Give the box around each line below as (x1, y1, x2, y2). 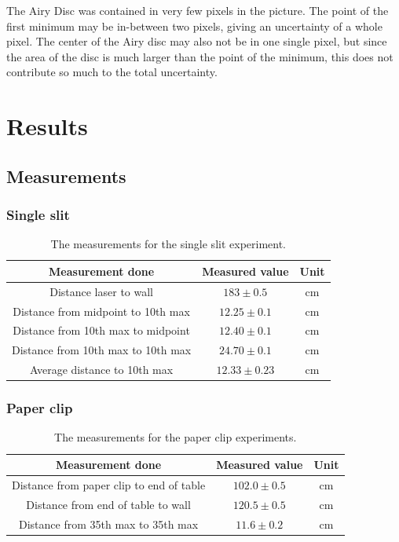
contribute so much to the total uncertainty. (6, 64, 218, 80)
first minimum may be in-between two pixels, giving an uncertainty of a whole (6, 17, 383, 34)
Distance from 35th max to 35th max (18, 515, 199, 532)
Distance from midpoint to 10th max (13, 302, 190, 319)
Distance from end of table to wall (26, 496, 191, 512)
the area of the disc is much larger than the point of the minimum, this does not (6, 48, 394, 64)
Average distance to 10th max (30, 361, 174, 378)
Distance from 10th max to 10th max (12, 342, 192, 358)
